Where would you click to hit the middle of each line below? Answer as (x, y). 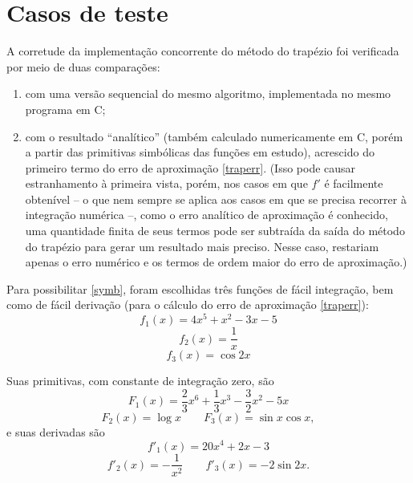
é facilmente (354, 183)
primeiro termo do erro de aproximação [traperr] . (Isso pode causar (190, 167)
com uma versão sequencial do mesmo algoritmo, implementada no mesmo (208, 93)
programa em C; (65, 109)
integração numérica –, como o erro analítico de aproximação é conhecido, (206, 215)
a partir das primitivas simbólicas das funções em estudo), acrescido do (200, 152)
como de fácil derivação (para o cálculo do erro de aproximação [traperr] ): (188, 304)
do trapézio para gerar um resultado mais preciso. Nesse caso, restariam (202, 246)
